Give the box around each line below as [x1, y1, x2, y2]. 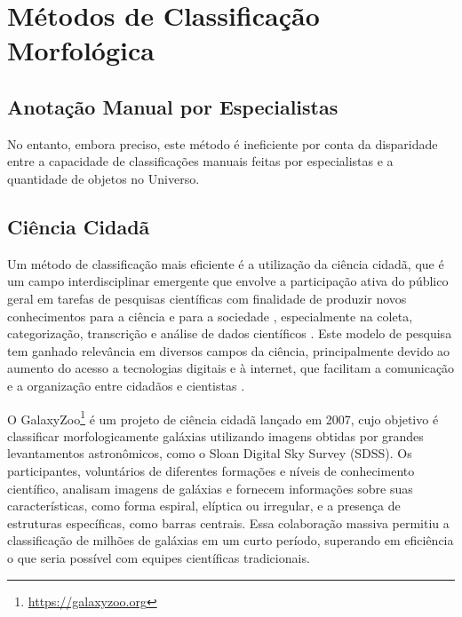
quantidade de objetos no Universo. [7, 169, 200, 187]
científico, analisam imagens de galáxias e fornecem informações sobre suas [7, 479, 413, 497]
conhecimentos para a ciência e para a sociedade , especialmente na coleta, [7, 306, 413, 325]
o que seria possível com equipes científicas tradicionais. [7, 548, 310, 566]
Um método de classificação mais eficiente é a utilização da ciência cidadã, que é [7, 254, 444, 273]
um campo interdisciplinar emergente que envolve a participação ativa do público [7, 272, 449, 290]
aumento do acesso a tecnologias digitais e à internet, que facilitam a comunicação [7, 359, 455, 377]
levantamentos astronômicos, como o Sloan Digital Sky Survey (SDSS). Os [7, 444, 412, 463]
